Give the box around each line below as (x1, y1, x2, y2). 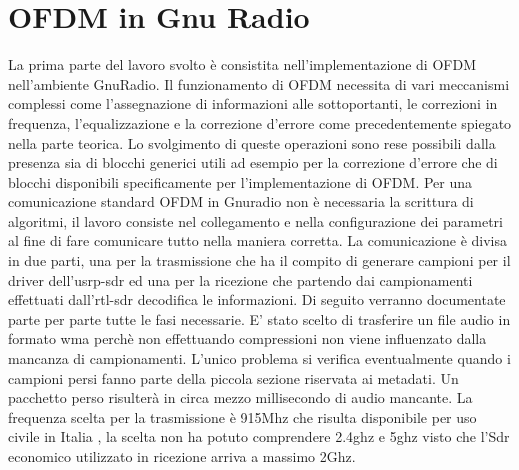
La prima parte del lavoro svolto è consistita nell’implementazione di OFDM (8, 54, 476, 75)
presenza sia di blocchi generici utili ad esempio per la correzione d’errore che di (8, 152, 498, 173)
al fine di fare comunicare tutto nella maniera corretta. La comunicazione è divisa (8, 230, 507, 251)
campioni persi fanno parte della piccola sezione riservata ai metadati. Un (8, 367, 459, 388)
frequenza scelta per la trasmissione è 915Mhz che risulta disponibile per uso (8, 406, 477, 427)
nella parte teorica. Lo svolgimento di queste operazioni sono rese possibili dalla (8, 132, 496, 153)
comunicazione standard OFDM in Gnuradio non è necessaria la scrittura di (8, 191, 474, 212)
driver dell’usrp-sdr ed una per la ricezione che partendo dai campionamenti (8, 269, 473, 290)
